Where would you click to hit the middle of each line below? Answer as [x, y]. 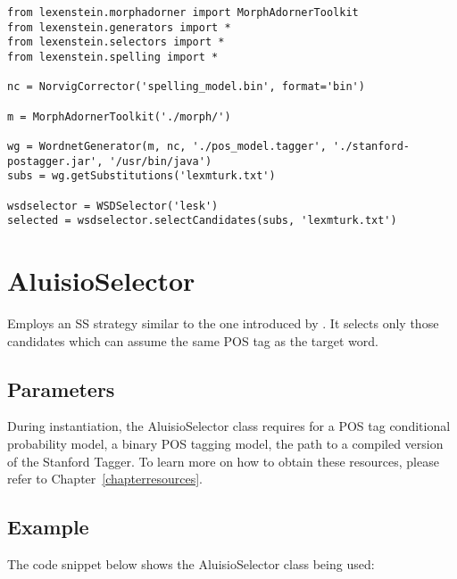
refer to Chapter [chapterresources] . [105, 479]
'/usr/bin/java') [161, 161]
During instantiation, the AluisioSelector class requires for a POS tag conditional [229, 426]
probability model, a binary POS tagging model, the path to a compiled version [225, 443]
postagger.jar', [55, 161]
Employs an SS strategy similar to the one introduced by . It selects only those [223, 323]
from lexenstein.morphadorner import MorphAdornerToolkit [183, 12]
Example [48, 527]
